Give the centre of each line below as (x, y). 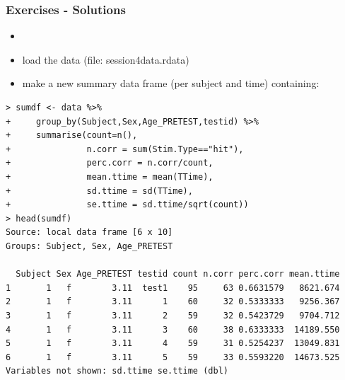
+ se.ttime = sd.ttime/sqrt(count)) (127, 205)
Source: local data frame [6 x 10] (89, 232)
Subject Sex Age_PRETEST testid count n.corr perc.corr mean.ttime (178, 274)
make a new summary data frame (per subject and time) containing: (171, 83)
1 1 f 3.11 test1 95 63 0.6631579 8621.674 (173, 288)
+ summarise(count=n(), (72, 136)
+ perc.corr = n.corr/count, (110, 163)
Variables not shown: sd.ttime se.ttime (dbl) (117, 371)
